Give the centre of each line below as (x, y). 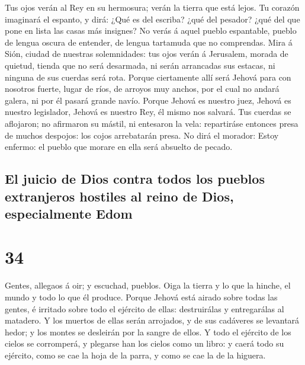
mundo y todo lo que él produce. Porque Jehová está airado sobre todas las (141, 297)
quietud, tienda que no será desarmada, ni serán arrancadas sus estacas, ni (140, 65)
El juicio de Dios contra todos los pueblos (135, 179)
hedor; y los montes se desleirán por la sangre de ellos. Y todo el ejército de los (148, 332)
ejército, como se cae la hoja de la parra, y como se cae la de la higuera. (135, 355)
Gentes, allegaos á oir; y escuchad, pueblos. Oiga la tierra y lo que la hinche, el (148, 285)
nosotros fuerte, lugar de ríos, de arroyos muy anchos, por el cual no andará (142, 89)
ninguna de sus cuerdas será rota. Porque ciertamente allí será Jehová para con (148, 77)
